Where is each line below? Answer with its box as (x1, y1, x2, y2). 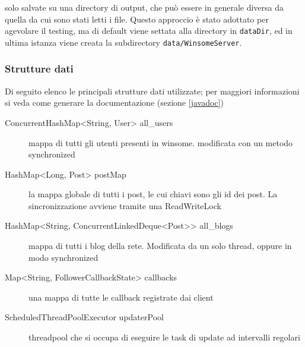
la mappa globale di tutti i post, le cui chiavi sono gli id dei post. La (28, 188, 278, 200)
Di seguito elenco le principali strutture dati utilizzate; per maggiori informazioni (5, 84, 300, 97)
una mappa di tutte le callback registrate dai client (28, 291, 214, 303)
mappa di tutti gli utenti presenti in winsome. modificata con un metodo (28, 136, 293, 149)
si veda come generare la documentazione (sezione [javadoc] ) (5, 96, 224, 109)
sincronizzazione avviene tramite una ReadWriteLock (28, 199, 221, 212)
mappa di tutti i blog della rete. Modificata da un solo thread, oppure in (28, 239, 292, 252)
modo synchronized (28, 251, 99, 263)
